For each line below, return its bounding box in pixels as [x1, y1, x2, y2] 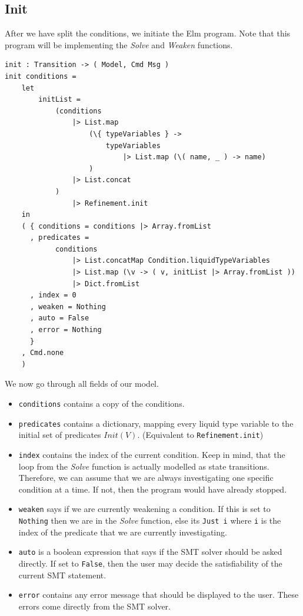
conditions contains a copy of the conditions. [18, 397, 185, 410]
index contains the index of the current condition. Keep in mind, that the [18, 448, 285, 460]
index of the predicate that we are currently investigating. [18, 525, 227, 538]
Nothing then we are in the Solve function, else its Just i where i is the [18, 514, 281, 527]
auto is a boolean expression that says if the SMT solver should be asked [18, 545, 282, 558]
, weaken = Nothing [29, 302, 106, 311]
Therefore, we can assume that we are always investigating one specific [18, 471, 274, 484]
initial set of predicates [18, 428, 101, 441]
